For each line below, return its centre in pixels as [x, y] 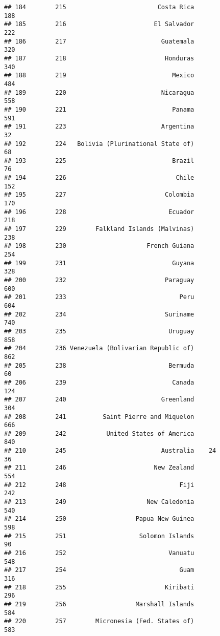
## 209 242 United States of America [99, 433]
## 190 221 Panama [99, 109]
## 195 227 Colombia [99, 195]
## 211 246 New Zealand [99, 468]
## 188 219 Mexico [99, 76]
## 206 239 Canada [99, 382]
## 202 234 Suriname [99, 314]
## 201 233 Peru [99, 297]
